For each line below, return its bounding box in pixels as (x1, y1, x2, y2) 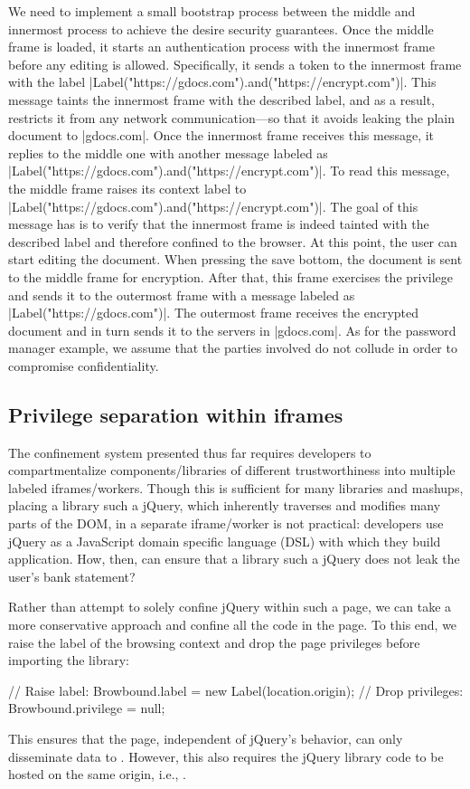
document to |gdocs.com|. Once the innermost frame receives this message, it (8, 126, 435, 145)
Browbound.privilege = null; (8, 699, 165, 718)
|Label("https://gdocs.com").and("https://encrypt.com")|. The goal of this (8, 196, 418, 215)
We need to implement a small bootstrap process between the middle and (8, 2, 416, 20)
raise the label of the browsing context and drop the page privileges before (8, 632, 420, 651)
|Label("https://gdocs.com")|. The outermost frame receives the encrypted (8, 303, 419, 322)
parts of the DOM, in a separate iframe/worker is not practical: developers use (8, 514, 444, 533)
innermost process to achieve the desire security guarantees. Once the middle (8, 19, 434, 38)
